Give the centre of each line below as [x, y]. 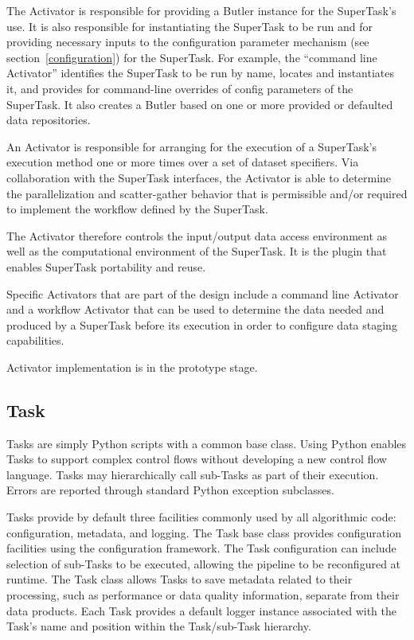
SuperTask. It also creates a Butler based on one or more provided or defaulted [200, 104]
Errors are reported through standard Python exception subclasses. [170, 490]
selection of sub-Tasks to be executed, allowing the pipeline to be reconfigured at [204, 563]
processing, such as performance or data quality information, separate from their [203, 595]
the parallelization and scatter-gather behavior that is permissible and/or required [207, 193]
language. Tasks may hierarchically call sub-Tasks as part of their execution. [193, 474]
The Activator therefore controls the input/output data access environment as [197, 235]
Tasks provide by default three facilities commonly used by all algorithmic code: [201, 517]
